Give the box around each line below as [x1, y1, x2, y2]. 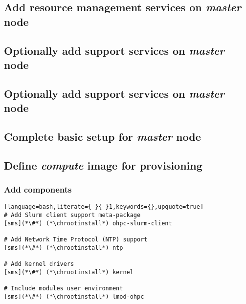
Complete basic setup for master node [4, 129, 201, 144]
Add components [4, 183, 72, 195]
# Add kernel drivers [4, 260, 74, 267]
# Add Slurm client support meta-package [4, 211, 141, 218]
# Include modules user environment [4, 284, 123, 292]
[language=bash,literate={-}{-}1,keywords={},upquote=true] [4, 203, 204, 211]
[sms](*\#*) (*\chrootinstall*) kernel [4, 268, 134, 276]
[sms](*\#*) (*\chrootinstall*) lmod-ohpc [4, 293, 144, 300]
